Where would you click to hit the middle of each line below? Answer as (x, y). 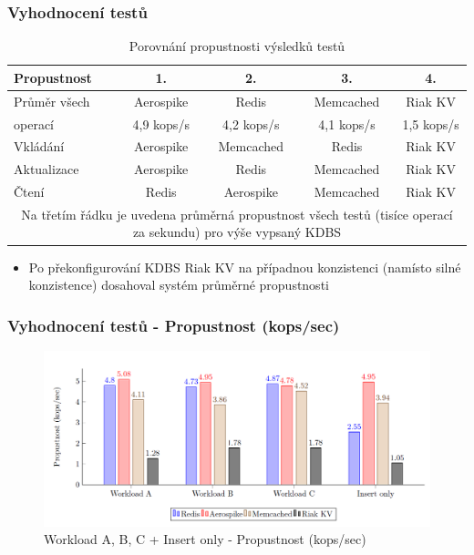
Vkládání (39, 146)
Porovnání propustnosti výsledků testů (237, 46)
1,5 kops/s (431, 123)
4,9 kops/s (161, 123)
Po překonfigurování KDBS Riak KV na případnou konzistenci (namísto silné (245, 267)
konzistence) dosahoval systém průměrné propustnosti (179, 285)
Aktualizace (46, 169)
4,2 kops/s (251, 123)
